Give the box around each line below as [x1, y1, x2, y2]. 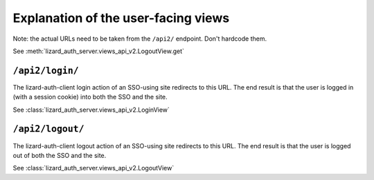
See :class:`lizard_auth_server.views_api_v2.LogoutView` [12, 164, 175, 172]
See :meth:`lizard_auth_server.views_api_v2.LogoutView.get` [12, 47, 185, 55]
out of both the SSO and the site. [12, 151, 107, 159]
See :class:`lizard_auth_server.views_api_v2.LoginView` [12, 106, 170, 114]
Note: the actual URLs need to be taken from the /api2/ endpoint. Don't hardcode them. [12, 34, 267, 43]
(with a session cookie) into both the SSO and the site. [12, 93, 168, 101]
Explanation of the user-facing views [12, 10, 230, 26]
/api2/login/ [12, 65, 79, 76]
